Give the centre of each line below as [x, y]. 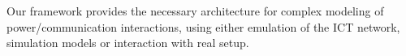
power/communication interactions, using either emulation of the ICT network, [203, 26]
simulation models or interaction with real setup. [128, 43]
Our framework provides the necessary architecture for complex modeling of [195, 11]
